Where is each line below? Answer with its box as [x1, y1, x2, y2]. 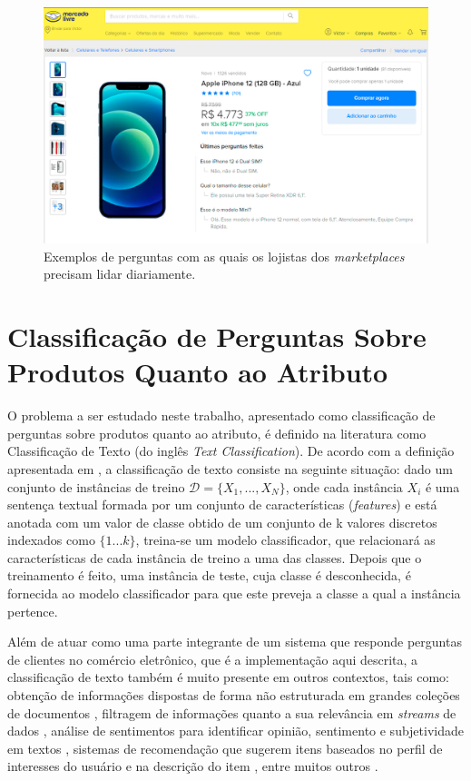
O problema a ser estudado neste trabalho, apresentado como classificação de [7, 406, 436, 425]
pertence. [7, 601, 58, 620]
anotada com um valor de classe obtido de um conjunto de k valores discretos [7, 512, 437, 531]
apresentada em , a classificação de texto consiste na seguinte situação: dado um [7, 459, 453, 478]
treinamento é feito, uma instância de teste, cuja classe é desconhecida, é [7, 566, 411, 585]
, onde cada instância [285, 477, 403, 496]
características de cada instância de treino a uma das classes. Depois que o [7, 548, 422, 567]
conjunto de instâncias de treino [7, 477, 185, 496]
